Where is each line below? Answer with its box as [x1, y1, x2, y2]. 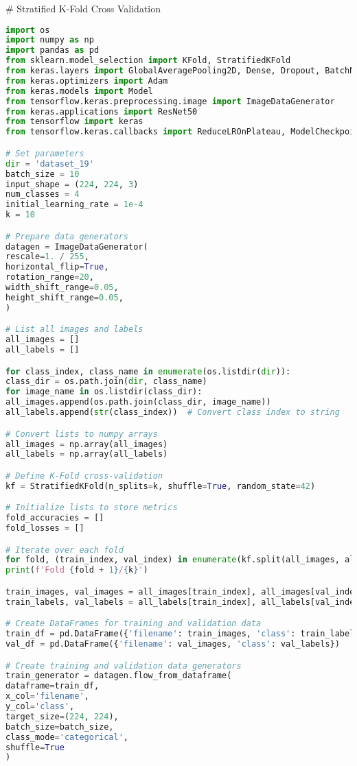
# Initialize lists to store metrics [5, 503, 178, 513]
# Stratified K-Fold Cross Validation [5, 1, 161, 15]
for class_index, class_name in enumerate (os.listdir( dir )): [5, 366, 291, 376]
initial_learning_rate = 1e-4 [5, 200, 143, 210]
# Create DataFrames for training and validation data [5, 619, 262, 629]
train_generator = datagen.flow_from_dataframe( [5, 671, 232, 681]
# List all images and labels [5, 324, 143, 335]
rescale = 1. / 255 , [5, 252, 89, 262]
